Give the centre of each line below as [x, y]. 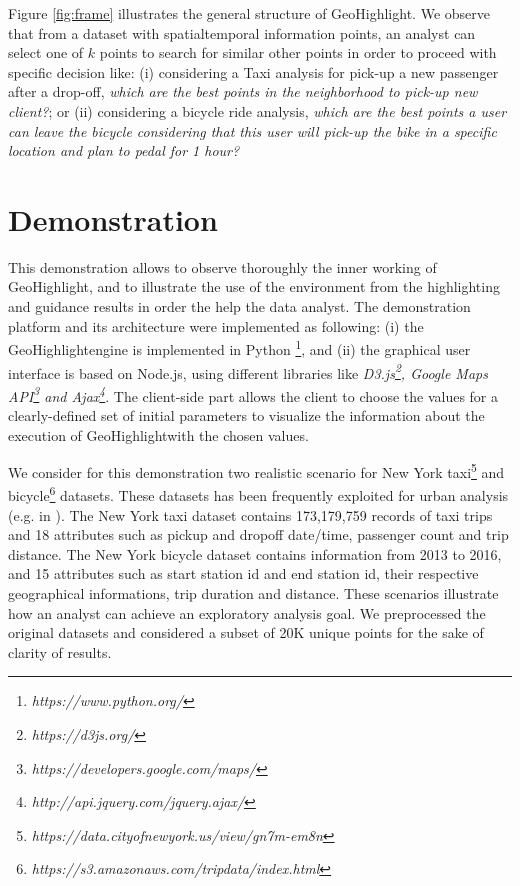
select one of [46, 52]
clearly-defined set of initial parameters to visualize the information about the [246, 415]
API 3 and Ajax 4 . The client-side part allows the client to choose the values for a [253, 394]
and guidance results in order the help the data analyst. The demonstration [239, 306]
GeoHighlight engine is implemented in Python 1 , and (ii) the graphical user [239, 347]
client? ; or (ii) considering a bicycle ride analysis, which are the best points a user [257, 110]
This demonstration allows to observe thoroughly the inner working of [222, 266]
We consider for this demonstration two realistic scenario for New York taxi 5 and [256, 470]
